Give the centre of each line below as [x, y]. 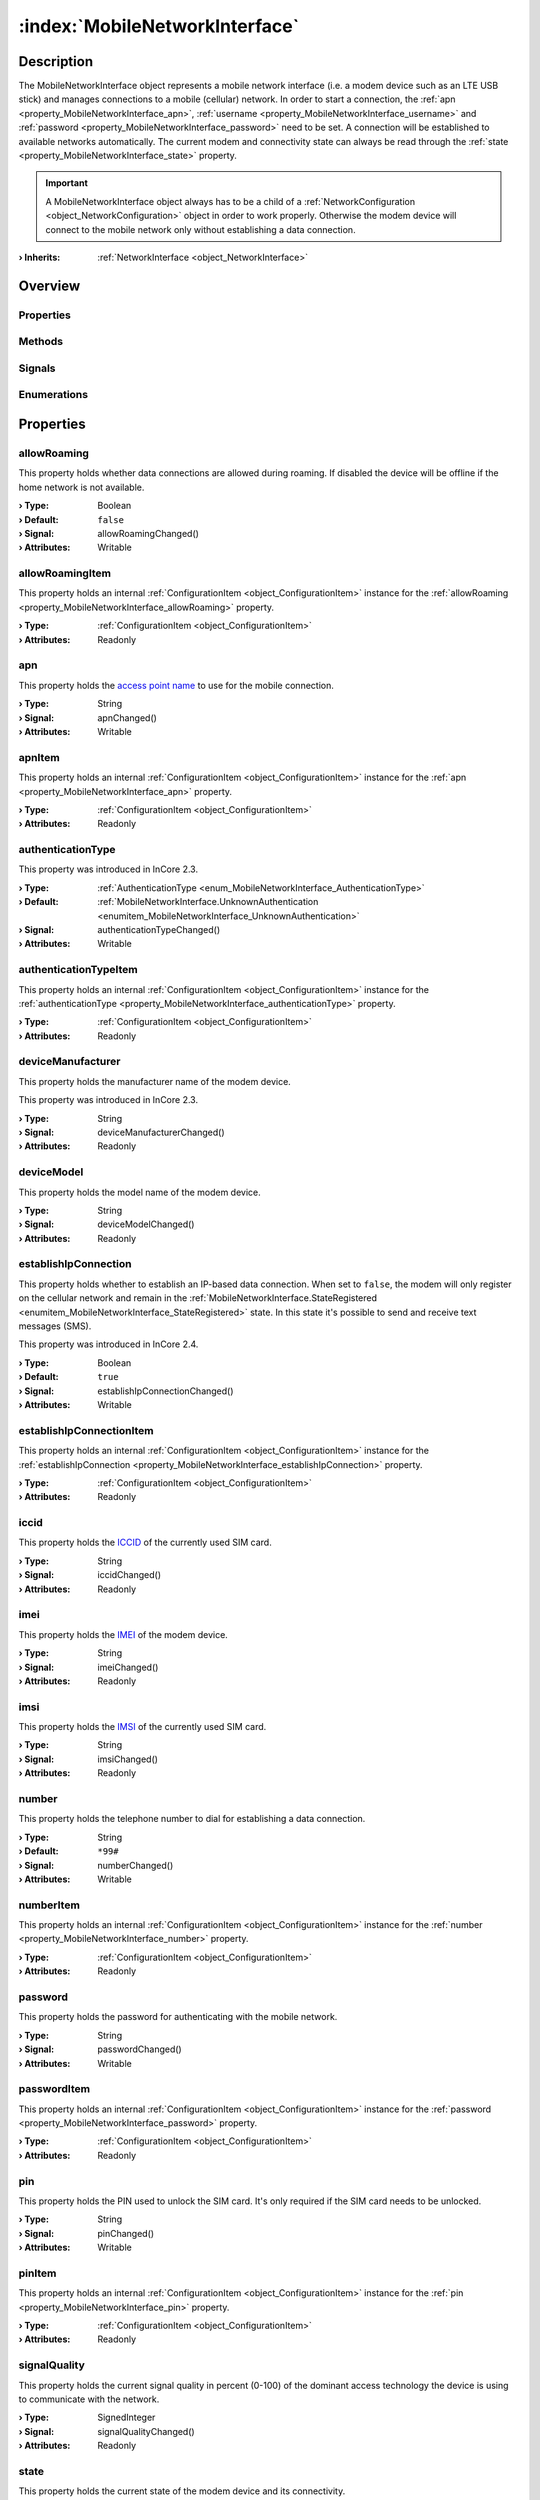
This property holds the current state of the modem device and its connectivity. [182, 2491]
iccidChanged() [129, 1575]
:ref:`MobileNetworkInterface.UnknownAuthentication [208, 902]
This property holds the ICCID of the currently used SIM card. [145, 1542]
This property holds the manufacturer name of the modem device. [155, 1081]
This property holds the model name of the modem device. [140, 1192]
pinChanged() [126, 2233]
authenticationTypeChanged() [159, 929]
